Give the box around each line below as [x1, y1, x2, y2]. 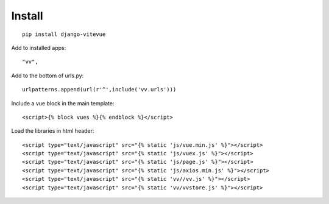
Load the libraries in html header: [11, 127, 94, 135]
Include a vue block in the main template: [11, 99, 115, 107]
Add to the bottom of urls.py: [11, 72, 84, 79]
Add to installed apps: [11, 44, 66, 51]
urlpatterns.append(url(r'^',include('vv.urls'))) [22, 86, 177, 93]
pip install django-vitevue [22, 30, 106, 38]
